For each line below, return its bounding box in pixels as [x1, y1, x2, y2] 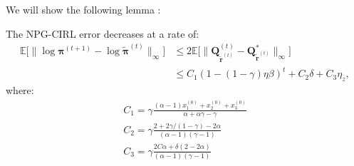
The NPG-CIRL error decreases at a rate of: [6, 26, 199, 41]
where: [6, 83, 34, 98]
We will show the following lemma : [6, 2, 161, 16]
